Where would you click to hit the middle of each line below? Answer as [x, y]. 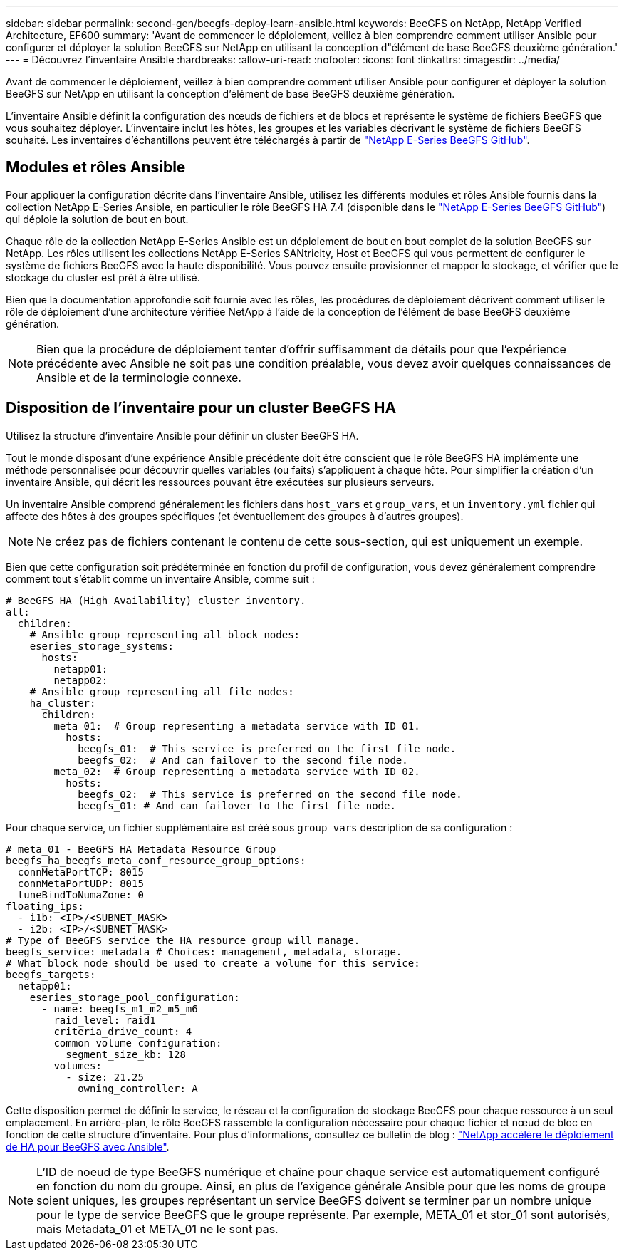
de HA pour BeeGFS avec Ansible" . [88, 1146]
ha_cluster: [63, 703]
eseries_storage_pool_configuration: [135, 997]
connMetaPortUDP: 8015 [80, 883]
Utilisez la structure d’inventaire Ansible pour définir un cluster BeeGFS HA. [182, 435]
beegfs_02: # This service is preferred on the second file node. [270, 794]
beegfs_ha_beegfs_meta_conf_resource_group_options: [156, 860]
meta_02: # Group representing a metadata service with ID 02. [237, 771]
